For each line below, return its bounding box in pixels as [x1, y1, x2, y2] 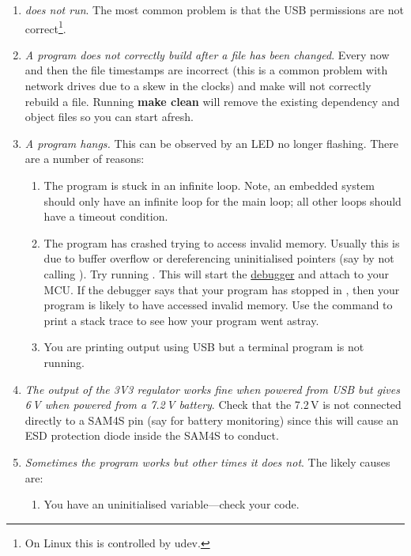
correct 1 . [25, 17, 66, 36]
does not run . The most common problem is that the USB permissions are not [25, 2, 404, 17]
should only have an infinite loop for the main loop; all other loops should [43, 192, 402, 209]
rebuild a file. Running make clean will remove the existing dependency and [25, 93, 400, 109]
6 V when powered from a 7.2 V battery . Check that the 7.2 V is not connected [25, 396, 402, 413]
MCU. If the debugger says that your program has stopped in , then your [43, 281, 400, 297]
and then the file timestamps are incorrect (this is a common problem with [25, 62, 388, 78]
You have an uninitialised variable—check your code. [43, 496, 300, 513]
